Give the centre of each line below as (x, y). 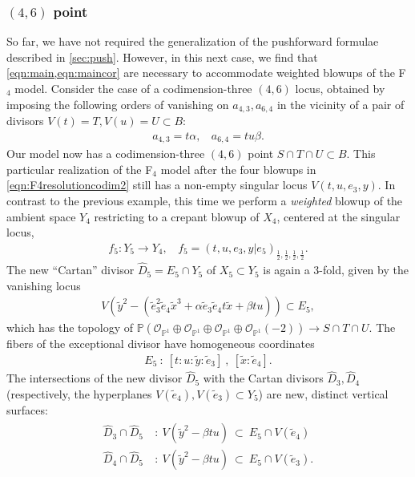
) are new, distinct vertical (323, 393)
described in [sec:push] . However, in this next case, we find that (162, 57)
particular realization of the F (80, 169)
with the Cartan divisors (263, 378)
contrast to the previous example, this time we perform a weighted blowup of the (205, 200)
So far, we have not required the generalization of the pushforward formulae (193, 41)
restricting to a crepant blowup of (177, 216)
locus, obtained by (340, 88)
